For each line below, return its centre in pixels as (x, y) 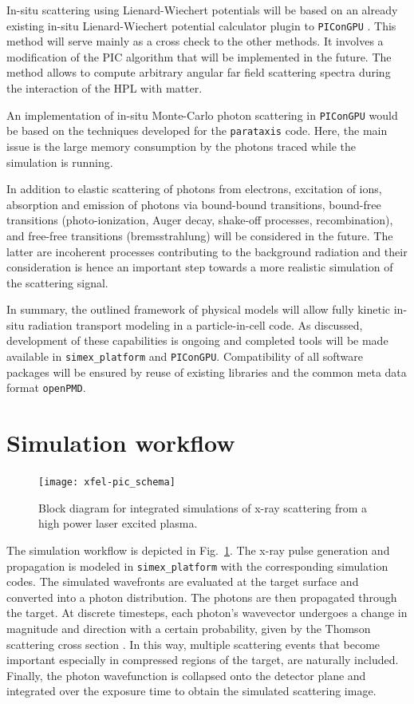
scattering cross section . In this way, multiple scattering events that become (193, 644)
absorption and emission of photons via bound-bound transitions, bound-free (194, 204)
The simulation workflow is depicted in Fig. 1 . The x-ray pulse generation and (198, 550)
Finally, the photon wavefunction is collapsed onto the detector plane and (186, 675)
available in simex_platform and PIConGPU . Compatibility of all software (185, 356)
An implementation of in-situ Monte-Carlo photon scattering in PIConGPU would (202, 115)
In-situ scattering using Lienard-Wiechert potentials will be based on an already (202, 10)
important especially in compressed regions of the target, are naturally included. (203, 660)
